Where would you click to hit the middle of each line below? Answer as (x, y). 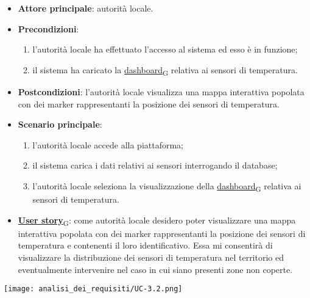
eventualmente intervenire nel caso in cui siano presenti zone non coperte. (155, 269)
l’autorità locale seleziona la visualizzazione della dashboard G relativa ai (167, 186)
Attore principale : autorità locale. (86, 8)
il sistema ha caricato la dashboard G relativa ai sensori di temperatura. (165, 70)
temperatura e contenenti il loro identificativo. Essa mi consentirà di (145, 245)
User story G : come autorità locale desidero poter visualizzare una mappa (157, 220)
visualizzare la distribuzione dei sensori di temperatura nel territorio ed (151, 257)
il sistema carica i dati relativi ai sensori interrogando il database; (155, 165)
